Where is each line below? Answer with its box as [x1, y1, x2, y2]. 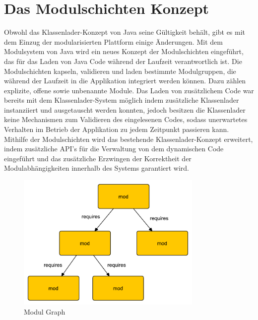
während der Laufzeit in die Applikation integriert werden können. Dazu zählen [4, 75, 246, 86]
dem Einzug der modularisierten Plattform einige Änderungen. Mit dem [4, 36, 223, 47]
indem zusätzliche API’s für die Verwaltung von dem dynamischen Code [4, 143, 224, 154]
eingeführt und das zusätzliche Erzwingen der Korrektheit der [4, 153, 192, 163]
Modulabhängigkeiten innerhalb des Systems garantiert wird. [4, 163, 190, 173]
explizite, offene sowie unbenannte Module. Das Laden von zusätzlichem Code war [4, 85, 254, 95]
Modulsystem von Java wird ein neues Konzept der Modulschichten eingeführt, [4, 46, 244, 57]
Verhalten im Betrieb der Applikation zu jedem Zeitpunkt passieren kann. [4, 124, 229, 134]
